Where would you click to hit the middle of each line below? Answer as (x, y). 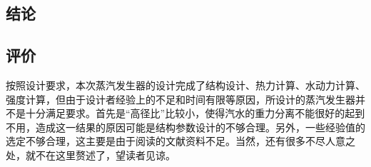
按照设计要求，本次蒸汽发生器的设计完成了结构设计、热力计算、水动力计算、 (185, 85)
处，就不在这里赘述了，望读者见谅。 (91, 155)
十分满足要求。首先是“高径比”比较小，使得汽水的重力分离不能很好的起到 (195, 113)
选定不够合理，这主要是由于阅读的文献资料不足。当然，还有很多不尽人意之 (181, 141)
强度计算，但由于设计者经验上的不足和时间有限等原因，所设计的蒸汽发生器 (181, 99)
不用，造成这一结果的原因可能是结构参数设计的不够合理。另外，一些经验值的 (185, 127)
